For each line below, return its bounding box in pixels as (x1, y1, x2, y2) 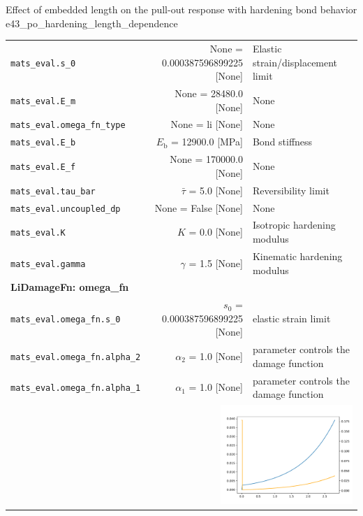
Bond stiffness (252, 134, 313, 149)
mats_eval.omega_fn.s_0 (10, 314, 121, 324)
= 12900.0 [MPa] (171, 134, 243, 149)
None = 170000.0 (170, 152, 243, 166)
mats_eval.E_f (10, 162, 76, 172)
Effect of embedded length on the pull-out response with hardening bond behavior (6, 2, 357, 16)
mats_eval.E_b (10, 138, 76, 148)
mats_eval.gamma (10, 259, 86, 269)
